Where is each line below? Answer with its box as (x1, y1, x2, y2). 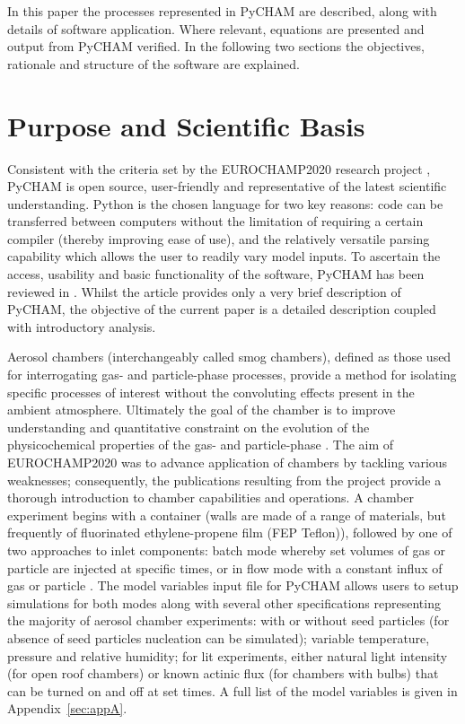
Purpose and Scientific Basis (7, 107, 365, 144)
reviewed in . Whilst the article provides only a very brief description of (7, 282, 401, 301)
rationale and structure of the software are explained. (7, 54, 300, 73)
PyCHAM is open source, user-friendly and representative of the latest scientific (7, 177, 447, 196)
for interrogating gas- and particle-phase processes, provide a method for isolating (7, 365, 457, 384)
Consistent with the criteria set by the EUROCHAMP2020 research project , (7, 159, 431, 178)
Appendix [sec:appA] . (7, 699, 127, 718)
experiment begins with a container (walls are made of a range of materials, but (7, 505, 446, 524)
